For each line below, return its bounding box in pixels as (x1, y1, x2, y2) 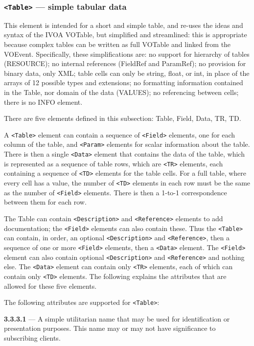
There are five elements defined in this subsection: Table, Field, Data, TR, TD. (4, 113, 241, 123)
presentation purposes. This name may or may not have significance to (4, 323, 216, 333)
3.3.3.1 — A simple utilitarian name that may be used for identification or (4, 313, 230, 323)
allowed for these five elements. (4, 280, 97, 291)
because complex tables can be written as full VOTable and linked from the (4, 39, 231, 49)
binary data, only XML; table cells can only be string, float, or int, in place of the (4, 68, 250, 78)
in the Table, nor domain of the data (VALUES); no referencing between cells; (4, 87, 239, 97)
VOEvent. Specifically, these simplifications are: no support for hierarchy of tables (4, 48, 250, 59)
